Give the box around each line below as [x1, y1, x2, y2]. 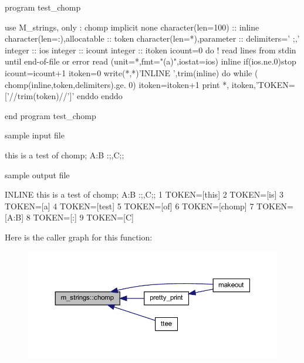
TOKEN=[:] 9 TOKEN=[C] [33, 211, 134, 223]
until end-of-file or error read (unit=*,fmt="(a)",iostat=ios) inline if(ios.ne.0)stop [5, 55, 296, 67]
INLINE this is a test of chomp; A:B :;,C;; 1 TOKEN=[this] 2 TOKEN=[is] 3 [5, 188, 284, 201]
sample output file [5, 168, 70, 181]
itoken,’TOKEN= [231, 78, 295, 90]
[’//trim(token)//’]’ [5, 90, 75, 102]
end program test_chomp [5, 109, 96, 121]
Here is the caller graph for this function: [5, 230, 153, 243]
